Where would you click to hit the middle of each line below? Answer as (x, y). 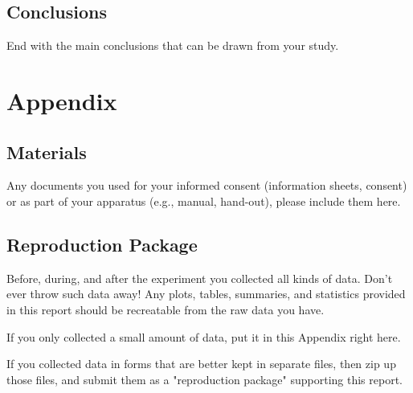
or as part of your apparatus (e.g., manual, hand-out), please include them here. (204, 201)
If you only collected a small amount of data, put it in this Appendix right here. (204, 336)
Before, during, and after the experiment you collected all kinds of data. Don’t (200, 278)
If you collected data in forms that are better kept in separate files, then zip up (201, 364)
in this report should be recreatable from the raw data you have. (166, 309)
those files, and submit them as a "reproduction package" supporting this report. (204, 379)
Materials (47, 151)
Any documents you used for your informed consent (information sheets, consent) (207, 185)
